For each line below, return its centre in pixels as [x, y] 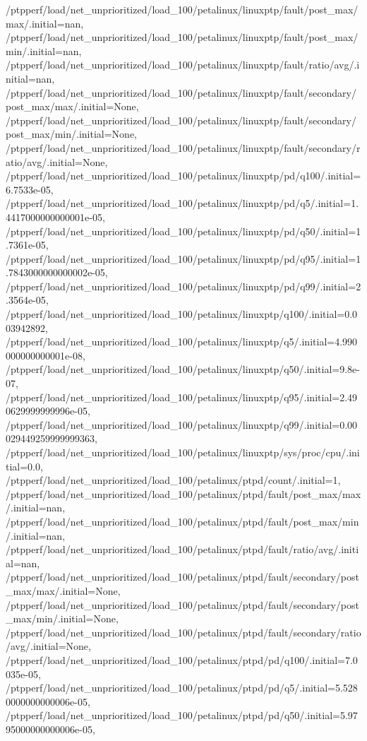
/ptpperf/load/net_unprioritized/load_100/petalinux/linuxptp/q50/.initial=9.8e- [183, 369]
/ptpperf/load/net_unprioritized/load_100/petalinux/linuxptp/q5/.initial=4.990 [182, 342]
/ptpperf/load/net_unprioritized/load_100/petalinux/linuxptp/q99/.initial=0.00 [182, 424]
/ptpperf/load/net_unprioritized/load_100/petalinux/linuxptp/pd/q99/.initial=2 [183, 286]
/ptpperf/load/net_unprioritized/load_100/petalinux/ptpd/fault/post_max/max [183, 493]
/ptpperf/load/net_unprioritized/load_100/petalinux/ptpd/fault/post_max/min [182, 521]
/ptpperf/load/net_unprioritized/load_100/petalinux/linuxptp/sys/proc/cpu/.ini [183, 452]
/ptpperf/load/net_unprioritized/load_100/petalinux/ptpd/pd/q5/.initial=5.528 [182, 688]
